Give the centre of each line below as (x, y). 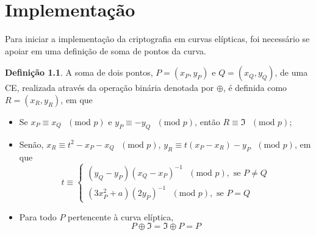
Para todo (38, 216)
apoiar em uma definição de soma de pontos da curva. (106, 50)
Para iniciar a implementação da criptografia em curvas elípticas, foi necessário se (157, 39)
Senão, (31, 144)
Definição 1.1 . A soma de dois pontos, (79, 72)
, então (207, 121)
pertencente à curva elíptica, (121, 216)
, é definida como (255, 88)
